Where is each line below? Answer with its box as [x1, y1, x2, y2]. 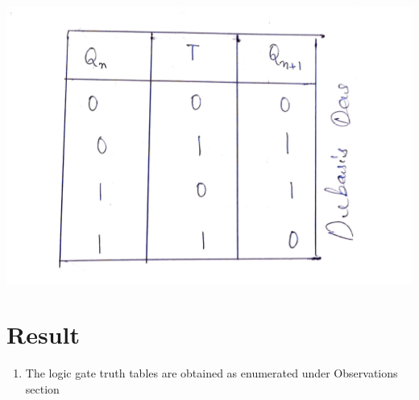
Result [6, 318, 80, 351]
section [25, 380, 60, 397]
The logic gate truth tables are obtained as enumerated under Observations [25, 365, 398, 381]
